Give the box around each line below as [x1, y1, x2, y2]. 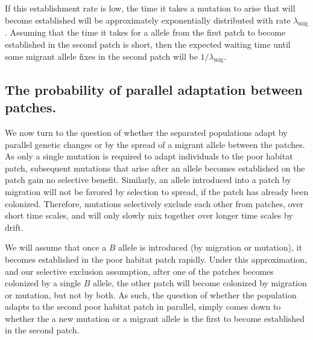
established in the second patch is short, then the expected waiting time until [5, 37, 291, 50]
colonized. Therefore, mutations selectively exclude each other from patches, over [5, 197, 304, 210]
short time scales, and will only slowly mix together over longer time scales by [5, 209, 293, 222]
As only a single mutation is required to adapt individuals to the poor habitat [5, 150, 293, 162]
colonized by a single [5, 277, 81, 289]
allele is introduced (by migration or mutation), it [118, 241, 302, 254]
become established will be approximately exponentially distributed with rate [5, 13, 291, 26]
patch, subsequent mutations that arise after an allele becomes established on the [5, 161, 305, 174]
